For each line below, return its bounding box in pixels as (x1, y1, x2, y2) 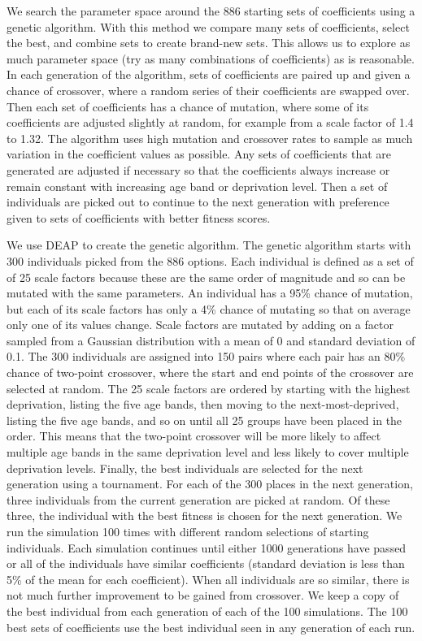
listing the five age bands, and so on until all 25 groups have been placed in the (7, 411, 402, 428)
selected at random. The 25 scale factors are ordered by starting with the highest (7, 379, 411, 396)
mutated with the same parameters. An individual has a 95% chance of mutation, (7, 284, 413, 301)
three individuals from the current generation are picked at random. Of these (7, 491, 390, 508)
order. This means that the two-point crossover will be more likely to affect (7, 427, 381, 444)
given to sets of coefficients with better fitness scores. (7, 209, 271, 226)
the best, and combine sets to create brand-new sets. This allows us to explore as (7, 34, 411, 51)
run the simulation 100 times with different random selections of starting (7, 523, 369, 539)
